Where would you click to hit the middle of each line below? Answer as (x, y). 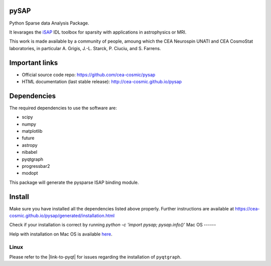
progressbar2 (36, 166)
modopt (30, 173)
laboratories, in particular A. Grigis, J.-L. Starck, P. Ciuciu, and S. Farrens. (85, 48)
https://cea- (247, 208)
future (28, 138)
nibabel (30, 152)
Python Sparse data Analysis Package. (49, 23)
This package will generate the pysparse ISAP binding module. (74, 182)
